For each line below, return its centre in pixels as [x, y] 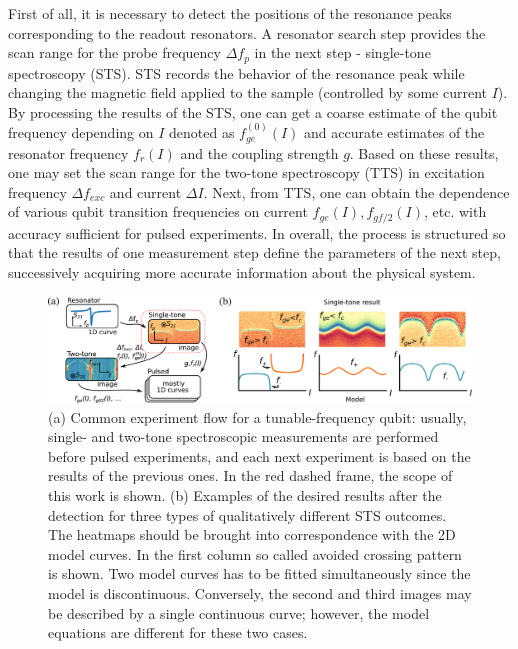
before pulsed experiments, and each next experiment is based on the [259, 455]
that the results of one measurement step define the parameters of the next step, [254, 252]
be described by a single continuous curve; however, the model [239, 612]
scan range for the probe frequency [114, 52]
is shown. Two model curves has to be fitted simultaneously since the [259, 573]
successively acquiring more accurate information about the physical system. [242, 272]
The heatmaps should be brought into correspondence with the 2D [252, 534]
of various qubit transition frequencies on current [158, 211]
